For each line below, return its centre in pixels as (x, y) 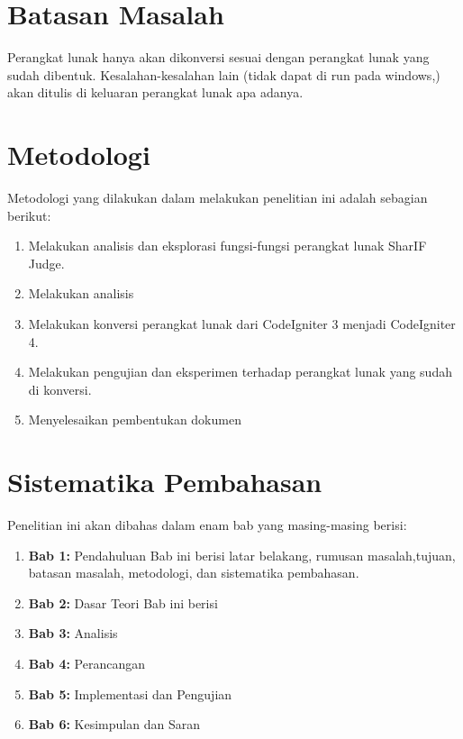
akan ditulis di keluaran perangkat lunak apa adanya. (155, 92)
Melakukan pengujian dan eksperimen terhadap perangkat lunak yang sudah (240, 372)
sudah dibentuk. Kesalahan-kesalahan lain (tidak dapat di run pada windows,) (224, 74)
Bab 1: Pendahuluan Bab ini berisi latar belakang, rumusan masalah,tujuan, (242, 555)
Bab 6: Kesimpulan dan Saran (114, 724)
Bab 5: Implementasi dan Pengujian (130, 693)
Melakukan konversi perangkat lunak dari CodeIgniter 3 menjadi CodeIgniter (242, 324)
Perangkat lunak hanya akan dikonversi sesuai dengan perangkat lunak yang (218, 57)
